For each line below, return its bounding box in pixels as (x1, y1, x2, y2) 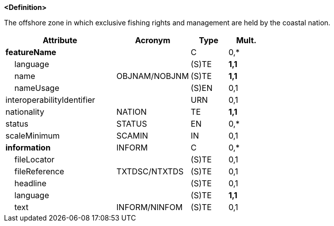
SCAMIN (116, 131, 148, 141)
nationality (5, 107, 44, 117)
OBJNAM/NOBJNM (116, 71, 189, 81)
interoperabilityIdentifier (5, 95, 95, 105)
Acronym (135, 35, 170, 45)
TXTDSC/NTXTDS (116, 166, 184, 176)
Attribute (43, 35, 78, 45)
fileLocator (14, 154, 55, 164)
